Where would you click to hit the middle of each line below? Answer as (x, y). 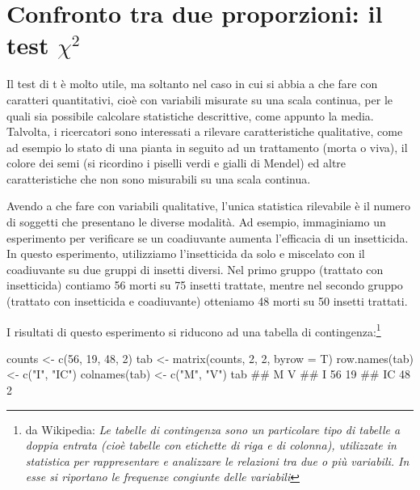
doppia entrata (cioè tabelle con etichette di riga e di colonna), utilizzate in (211, 445)
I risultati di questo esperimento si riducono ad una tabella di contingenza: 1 (194, 330)
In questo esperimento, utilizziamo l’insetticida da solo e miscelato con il (186, 253)
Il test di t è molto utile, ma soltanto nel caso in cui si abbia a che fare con (192, 84)
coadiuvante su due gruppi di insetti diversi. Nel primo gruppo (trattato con (195, 269)
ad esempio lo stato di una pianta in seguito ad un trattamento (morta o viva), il (207, 147)
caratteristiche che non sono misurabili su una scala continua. (159, 178)
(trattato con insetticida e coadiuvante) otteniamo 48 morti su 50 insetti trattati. (207, 301)
